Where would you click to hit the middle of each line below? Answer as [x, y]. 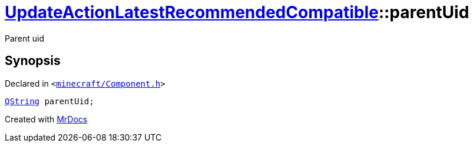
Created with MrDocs [46, 119]
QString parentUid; [49, 101]
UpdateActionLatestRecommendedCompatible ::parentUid [237, 12]
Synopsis [33, 61]
